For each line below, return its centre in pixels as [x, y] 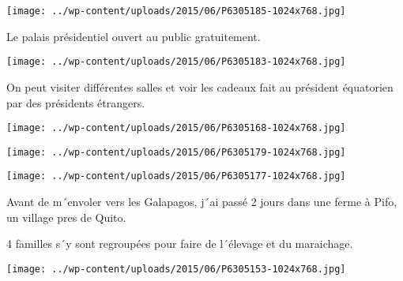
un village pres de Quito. [66, 217]
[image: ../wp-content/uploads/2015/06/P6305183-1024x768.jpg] [176, 62]
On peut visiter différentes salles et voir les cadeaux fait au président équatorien [200, 86]
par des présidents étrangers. [76, 102]
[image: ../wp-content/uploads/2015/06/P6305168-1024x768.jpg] [176, 128]
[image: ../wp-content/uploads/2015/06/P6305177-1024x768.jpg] [176, 176]
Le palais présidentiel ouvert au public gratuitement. [134, 36]
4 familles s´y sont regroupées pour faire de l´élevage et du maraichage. [180, 244]
